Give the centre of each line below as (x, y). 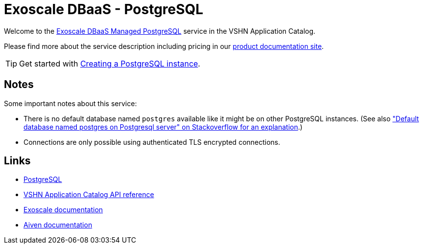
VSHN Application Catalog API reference (89, 195)
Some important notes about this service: (70, 103)
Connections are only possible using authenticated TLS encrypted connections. (152, 142)
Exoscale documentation (63, 210)
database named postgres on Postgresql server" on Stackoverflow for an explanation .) (163, 127)
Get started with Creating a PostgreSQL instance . (110, 63)
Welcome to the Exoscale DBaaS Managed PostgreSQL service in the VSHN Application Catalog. (160, 31)
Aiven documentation (58, 225)
